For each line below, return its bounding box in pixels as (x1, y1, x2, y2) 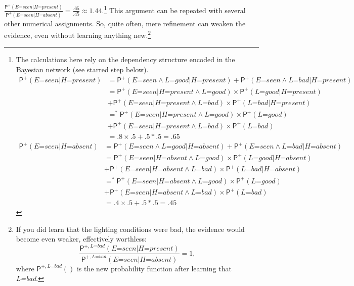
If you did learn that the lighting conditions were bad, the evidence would (16, 223, 245, 234)
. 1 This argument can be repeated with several (102, 4, 246, 15)
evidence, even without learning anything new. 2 (4, 28, 151, 40)
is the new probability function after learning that (76, 263, 232, 273)
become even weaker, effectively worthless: (16, 233, 147, 244)
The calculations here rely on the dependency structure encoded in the (16, 54, 235, 65)
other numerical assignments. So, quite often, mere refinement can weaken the (4, 18, 246, 28)
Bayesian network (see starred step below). (16, 64, 149, 75)
